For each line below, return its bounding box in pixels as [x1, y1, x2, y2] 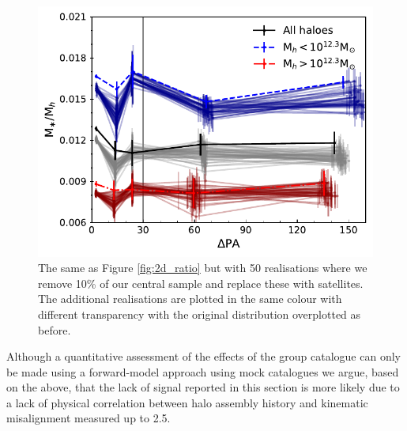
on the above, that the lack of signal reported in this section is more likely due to [6, 379, 400, 395]
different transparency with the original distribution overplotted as [38, 305, 361, 322]
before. [38, 321, 71, 338]
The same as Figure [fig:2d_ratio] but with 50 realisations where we [38, 259, 367, 276]
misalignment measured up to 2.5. [6, 410, 171, 426]
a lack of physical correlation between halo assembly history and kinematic [6, 394, 368, 410]
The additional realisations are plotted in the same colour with [38, 290, 342, 307]
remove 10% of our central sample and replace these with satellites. [38, 274, 364, 291]
